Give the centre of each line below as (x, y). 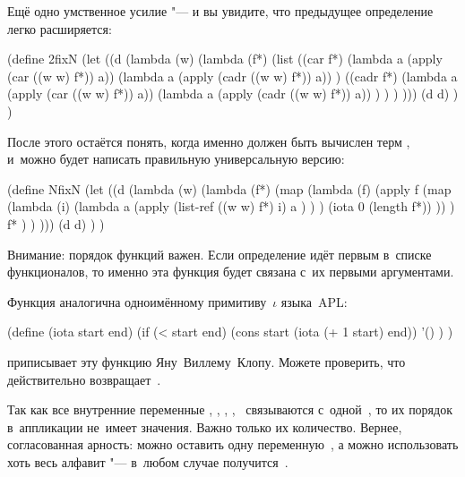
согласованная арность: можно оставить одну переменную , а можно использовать (233, 444)
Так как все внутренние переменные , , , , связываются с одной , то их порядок (230, 409)
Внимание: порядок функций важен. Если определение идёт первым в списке (220, 254)
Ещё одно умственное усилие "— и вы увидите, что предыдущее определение (220, 11)
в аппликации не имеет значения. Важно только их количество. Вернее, (205, 426)
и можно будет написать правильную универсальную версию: (176, 159)
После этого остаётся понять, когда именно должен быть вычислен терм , (209, 141)
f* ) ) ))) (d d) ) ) (56, 223)
